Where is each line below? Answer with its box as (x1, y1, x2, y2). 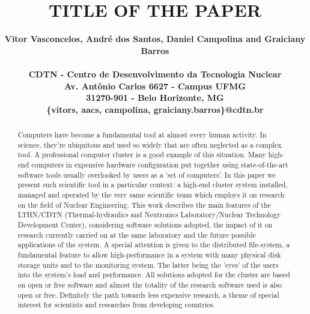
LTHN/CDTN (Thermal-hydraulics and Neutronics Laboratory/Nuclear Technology (17, 210, 281, 220)
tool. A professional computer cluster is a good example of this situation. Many (17, 149, 266, 160)
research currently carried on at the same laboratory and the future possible (17, 229, 256, 240)
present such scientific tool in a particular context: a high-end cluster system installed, (17, 180, 288, 190)
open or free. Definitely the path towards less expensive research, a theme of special (17, 289, 279, 300)
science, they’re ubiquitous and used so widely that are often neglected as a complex (17, 139, 282, 149)
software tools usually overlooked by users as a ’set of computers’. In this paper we (17, 169, 276, 180)
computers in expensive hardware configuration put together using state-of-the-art (31, 160, 288, 170)
